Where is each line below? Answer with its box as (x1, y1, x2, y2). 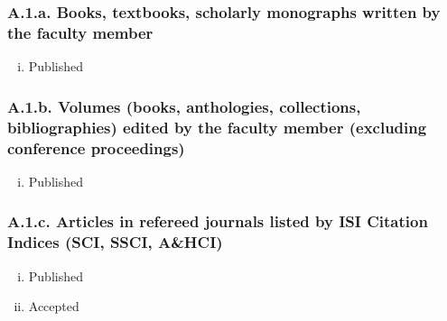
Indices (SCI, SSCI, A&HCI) (7, 231, 223, 253)
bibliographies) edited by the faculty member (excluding (7, 115, 427, 138)
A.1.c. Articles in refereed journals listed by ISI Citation (7, 210, 428, 233)
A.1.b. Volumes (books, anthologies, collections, (7, 95, 361, 117)
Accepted (28, 297, 79, 316)
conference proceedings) (7, 136, 185, 159)
